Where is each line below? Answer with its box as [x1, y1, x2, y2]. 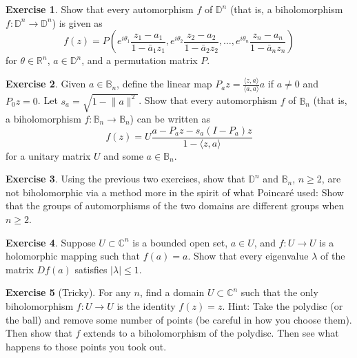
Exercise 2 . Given [6, 76, 86, 91]
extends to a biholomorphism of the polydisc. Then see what [83, 326, 339, 340]
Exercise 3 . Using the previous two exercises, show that [6, 171, 245, 186]
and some [103, 148, 143, 162]
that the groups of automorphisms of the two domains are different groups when [6, 198, 345, 213]
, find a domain [139, 285, 205, 299]
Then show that [6, 326, 72, 340]
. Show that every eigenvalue [187, 249, 309, 263]
